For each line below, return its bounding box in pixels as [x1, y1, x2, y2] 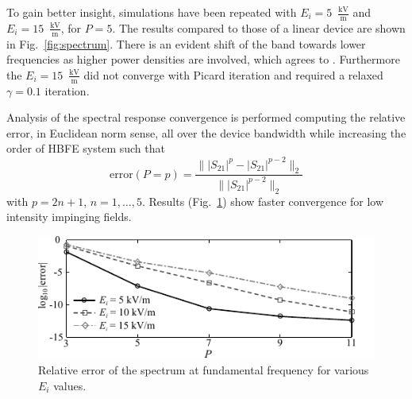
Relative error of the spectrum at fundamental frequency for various [38, 362, 369, 378]
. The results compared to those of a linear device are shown [112, 19, 406, 36]
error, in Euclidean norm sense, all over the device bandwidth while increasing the [6, 124, 406, 141]
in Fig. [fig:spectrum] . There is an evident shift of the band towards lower [6, 35, 366, 52]
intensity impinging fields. [6, 208, 132, 225]
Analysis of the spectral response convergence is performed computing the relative [6, 109, 406, 126]
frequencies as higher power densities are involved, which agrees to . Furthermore [6, 51, 400, 68]
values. [53, 377, 87, 393]
